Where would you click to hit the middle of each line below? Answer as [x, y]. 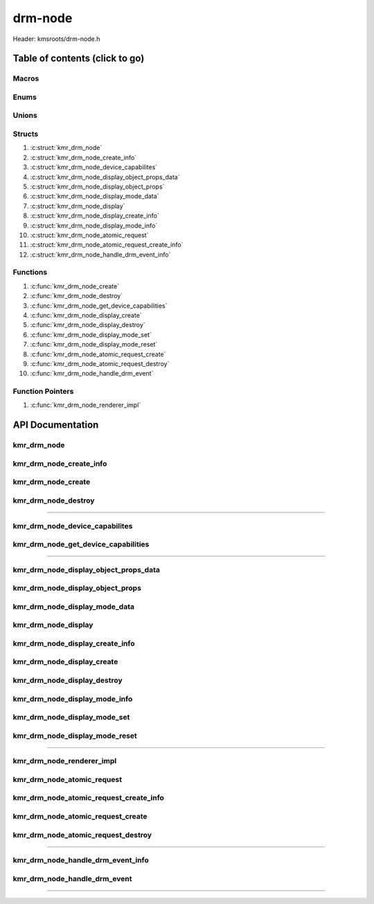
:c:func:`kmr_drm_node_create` [75, 286]
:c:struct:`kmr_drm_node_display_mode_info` [94, 225]
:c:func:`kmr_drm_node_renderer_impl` [86, 405]
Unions [25, 116]
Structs [26, 134]
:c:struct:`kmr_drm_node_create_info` [83, 157]
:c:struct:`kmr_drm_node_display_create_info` [95, 216]
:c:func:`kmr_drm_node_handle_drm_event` [92, 374]
